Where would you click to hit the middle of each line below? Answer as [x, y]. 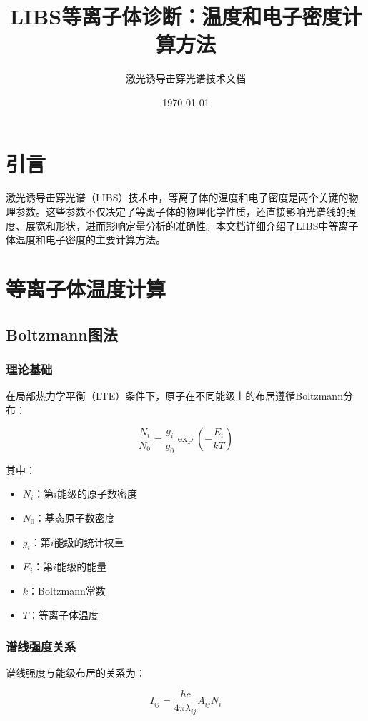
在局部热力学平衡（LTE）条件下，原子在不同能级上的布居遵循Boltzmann [174, 396]
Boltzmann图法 [62, 334]
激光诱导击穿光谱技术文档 [186, 78]
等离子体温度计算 [86, 288]
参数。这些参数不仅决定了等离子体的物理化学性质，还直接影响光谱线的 [180, 212]
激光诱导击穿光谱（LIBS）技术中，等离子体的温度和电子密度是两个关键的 [177, 197]
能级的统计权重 [89, 541]
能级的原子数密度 [98, 494]
